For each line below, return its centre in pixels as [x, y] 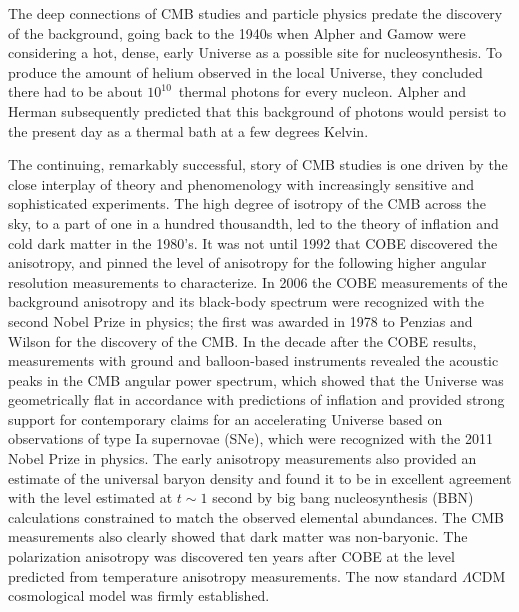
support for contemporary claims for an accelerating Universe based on [225, 418]
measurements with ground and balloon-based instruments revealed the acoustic [253, 360]
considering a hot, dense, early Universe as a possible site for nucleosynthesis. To [255, 52]
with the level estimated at [90, 497]
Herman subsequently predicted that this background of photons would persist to [257, 110]
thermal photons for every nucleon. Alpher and [322, 91]
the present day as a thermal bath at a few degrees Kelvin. [188, 130]
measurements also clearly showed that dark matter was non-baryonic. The [238, 536]
